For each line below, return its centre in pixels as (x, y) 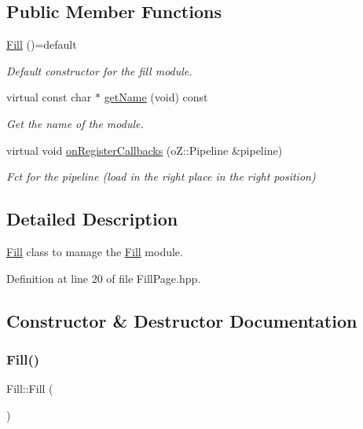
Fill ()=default (42, 44)
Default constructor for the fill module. (99, 70)
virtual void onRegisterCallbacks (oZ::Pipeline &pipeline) (145, 150)
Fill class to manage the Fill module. (95, 251)
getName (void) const (156, 97)
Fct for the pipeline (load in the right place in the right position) (161, 176)
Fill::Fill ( (30, 389)
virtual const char (49, 97)
